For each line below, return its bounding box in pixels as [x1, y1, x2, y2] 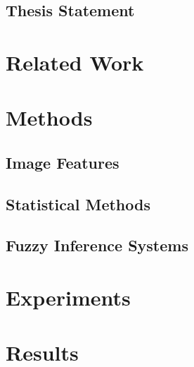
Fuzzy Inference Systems [6, 234, 188, 256]
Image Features [6, 151, 119, 173]
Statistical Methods [6, 193, 150, 215]
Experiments [6, 283, 131, 312]
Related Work [6, 47, 144, 76]
